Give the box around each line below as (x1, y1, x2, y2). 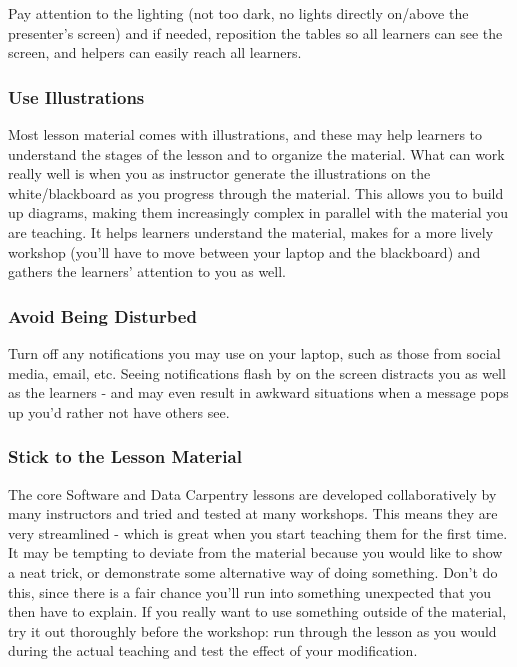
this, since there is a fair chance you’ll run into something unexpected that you (8, 581, 492, 602)
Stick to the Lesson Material (8, 444, 242, 469)
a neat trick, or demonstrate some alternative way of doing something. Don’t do (8, 561, 498, 582)
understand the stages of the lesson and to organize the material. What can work (8, 143, 505, 164)
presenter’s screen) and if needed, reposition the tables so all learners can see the (8, 22, 503, 43)
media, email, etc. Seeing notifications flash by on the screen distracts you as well (8, 362, 506, 383)
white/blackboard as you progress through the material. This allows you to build (8, 182, 504, 203)
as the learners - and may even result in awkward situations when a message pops (8, 382, 509, 403)
